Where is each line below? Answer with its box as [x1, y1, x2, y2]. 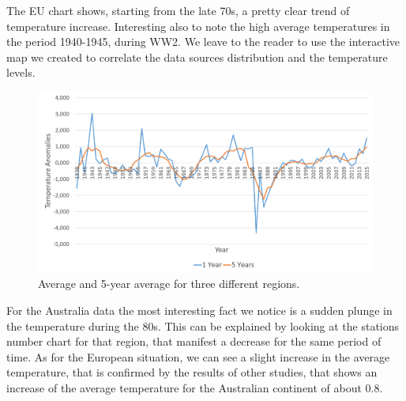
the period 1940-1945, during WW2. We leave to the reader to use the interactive [6, 33, 400, 50]
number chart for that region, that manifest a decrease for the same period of [6, 333, 382, 350]
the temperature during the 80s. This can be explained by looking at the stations [6, 317, 400, 334]
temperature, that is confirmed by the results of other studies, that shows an [6, 364, 378, 380]
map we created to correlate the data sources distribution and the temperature [6, 48, 388, 65]
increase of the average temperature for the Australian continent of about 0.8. [6, 379, 383, 395]
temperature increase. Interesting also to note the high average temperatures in [6, 17, 390, 34]
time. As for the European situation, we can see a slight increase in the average [6, 348, 390, 365]
